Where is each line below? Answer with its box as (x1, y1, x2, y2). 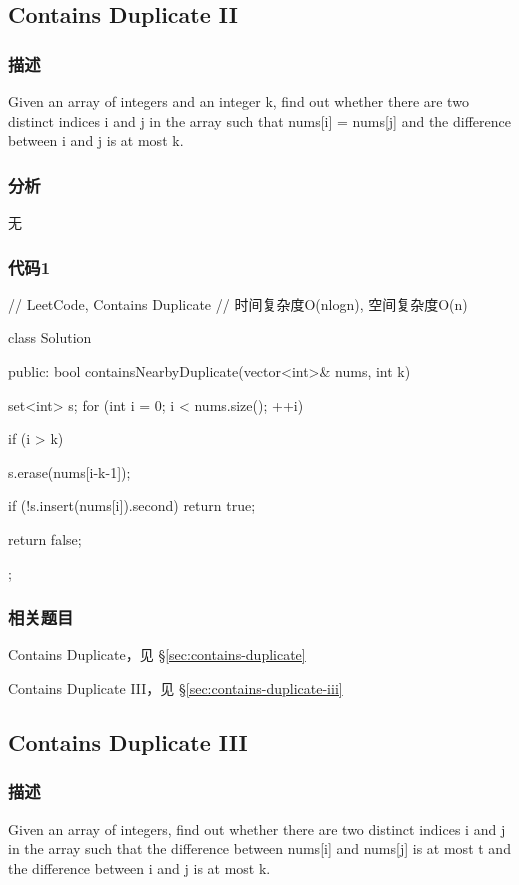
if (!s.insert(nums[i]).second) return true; (8, 495, 256, 516)
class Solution (8, 327, 92, 348)
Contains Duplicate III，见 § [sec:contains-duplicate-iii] (8, 677, 343, 698)
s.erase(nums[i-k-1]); (8, 461, 131, 482)
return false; (8, 528, 82, 549)
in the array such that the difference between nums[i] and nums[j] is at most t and (8, 838, 511, 859)
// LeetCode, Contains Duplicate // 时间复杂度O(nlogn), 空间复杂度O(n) (8, 293, 468, 314)
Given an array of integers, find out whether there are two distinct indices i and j (8, 818, 506, 839)
